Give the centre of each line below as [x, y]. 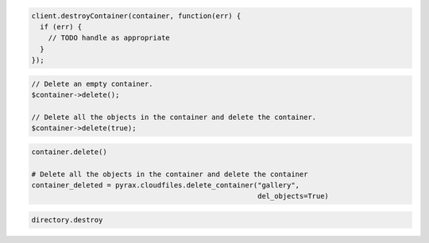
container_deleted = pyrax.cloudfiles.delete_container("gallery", [166, 185]
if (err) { [61, 27]
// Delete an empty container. [93, 84]
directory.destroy [67, 220]
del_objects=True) [293, 196]
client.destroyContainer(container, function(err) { [136, 15]
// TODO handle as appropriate [109, 38]
